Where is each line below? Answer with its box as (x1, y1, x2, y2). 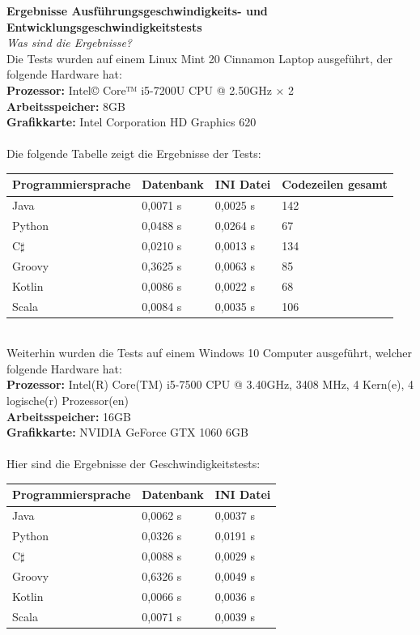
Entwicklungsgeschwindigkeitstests (6, 18, 202, 35)
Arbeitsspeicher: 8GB (6, 97, 125, 114)
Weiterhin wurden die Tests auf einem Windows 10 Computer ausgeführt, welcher (6, 344, 413, 361)
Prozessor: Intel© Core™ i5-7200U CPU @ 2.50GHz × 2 (6, 81, 295, 98)
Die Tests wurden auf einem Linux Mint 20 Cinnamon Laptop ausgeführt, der (6, 49, 392, 66)
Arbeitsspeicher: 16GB (6, 407, 131, 424)
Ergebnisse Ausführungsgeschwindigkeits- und (6, 2, 268, 19)
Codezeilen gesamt (282, 176, 388, 193)
